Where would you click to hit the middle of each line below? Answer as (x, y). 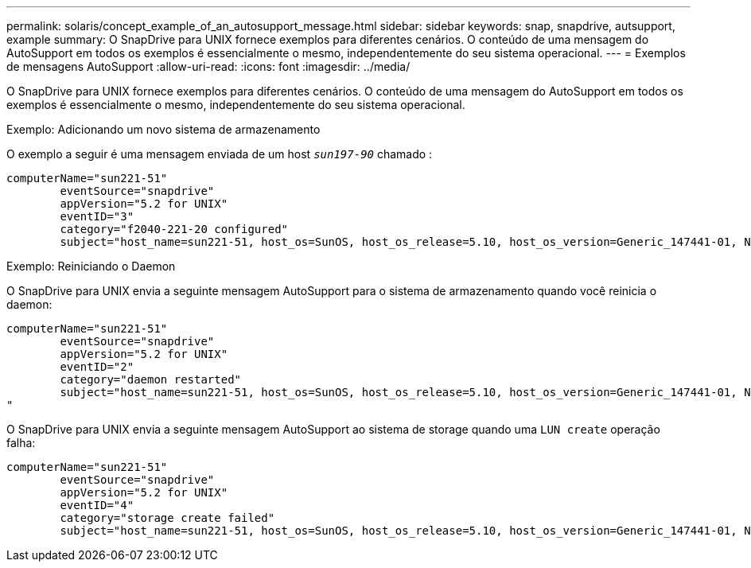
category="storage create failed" (167, 518)
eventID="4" (97, 505)
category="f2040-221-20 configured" (174, 229)
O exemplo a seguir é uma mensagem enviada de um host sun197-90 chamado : (220, 154)
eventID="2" (97, 367)
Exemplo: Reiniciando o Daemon (91, 266)
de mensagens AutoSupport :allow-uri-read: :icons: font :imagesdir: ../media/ (208, 66)
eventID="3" (97, 216)
